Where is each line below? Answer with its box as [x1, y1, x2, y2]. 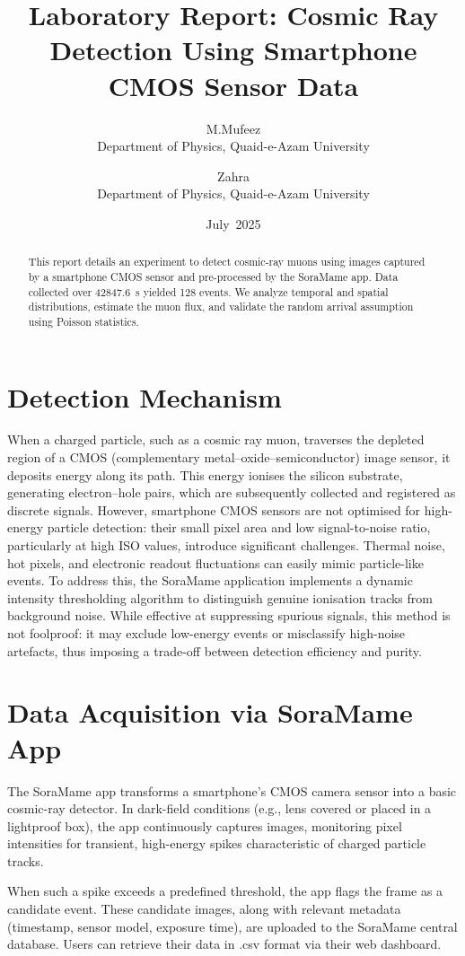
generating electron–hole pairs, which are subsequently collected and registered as [7, 483, 456, 502]
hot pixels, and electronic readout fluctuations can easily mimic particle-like [7, 553, 424, 572]
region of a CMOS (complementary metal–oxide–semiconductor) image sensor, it [7, 448, 451, 467]
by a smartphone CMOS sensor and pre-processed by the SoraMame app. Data [28, 268, 399, 284]
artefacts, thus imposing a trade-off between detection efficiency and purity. [7, 641, 422, 660]
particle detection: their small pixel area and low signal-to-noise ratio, [47, 518, 431, 537]
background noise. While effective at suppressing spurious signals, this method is [7, 606, 451, 625]
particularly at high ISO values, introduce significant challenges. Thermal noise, [7, 536, 445, 555]
